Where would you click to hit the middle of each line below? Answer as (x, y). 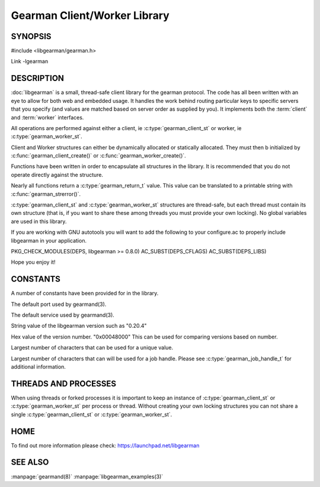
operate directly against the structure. (57, 175)
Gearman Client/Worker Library (90, 15)
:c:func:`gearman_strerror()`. (46, 194)
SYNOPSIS (31, 36)
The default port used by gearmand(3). (59, 304)
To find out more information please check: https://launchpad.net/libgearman (105, 445)
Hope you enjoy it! (33, 262)
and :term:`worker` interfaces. (47, 117)
